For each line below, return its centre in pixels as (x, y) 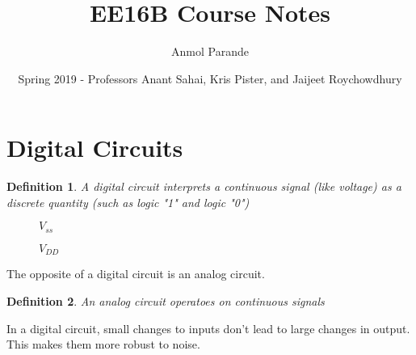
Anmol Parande (210, 51)
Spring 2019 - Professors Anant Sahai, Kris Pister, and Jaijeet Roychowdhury (210, 78)
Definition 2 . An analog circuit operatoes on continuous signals (166, 300)
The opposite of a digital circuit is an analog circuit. (136, 274)
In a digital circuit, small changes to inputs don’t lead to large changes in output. (208, 328)
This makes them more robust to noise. (103, 344)
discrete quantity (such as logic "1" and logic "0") (128, 202)
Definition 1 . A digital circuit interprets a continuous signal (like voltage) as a (204, 186)
